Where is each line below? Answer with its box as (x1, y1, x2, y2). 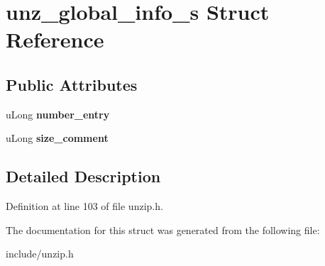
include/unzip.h (6, 246, 74, 261)
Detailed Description (6, 165, 161, 187)
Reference (6, 25, 104, 54)
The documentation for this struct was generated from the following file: (6, 222, 320, 237)
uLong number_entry (6, 106, 110, 121)
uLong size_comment (6, 131, 109, 145)
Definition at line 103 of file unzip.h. (6, 199, 163, 214)
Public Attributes (6, 73, 138, 95)
